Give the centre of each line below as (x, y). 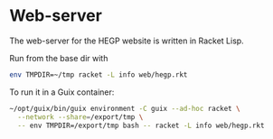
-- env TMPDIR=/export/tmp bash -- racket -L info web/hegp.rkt (141, 125)
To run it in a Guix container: (62, 92)
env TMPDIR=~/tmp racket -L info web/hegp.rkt (99, 74)
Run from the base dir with (59, 58)
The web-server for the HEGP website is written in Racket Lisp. (127, 41)
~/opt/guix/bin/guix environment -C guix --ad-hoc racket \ (125, 108)
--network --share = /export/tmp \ (80, 117)
